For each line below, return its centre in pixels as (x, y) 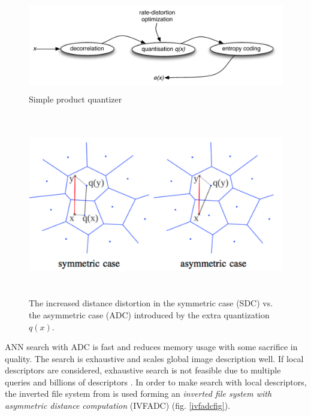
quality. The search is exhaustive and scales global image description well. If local (154, 358)
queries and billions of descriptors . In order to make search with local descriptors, (156, 382)
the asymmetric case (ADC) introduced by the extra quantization (149, 314)
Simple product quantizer (76, 99)
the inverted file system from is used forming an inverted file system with (138, 394)
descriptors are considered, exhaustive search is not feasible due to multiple (143, 370)
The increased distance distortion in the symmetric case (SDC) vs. (151, 303)
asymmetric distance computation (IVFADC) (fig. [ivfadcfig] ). (118, 406)
